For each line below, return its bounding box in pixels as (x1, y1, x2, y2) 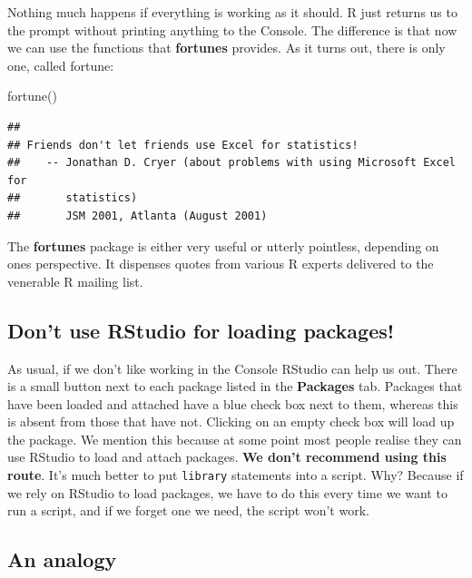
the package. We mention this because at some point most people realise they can (7, 429, 462, 448)
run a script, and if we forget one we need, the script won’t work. (7, 501, 369, 520)
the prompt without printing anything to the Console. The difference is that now (7, 20, 457, 39)
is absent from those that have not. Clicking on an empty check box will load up (7, 412, 455, 431)
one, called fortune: (7, 55, 114, 74)
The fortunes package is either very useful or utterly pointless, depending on (7, 236, 439, 255)
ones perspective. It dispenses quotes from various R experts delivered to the (7, 254, 434, 273)
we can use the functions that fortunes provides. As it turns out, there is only (7, 38, 446, 57)
